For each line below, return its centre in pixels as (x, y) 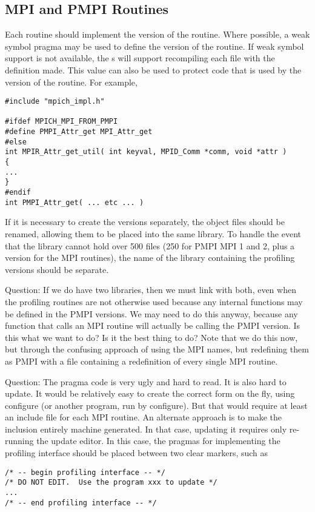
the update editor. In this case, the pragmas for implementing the (158, 441)
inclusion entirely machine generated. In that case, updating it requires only (146, 429)
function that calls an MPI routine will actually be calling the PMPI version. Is (153, 325)
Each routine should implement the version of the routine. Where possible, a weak (157, 34)
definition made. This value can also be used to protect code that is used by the (153, 69)
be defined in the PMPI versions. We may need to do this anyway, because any (151, 313)
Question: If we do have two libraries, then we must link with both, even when (151, 290)
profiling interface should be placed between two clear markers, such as (137, 453)
